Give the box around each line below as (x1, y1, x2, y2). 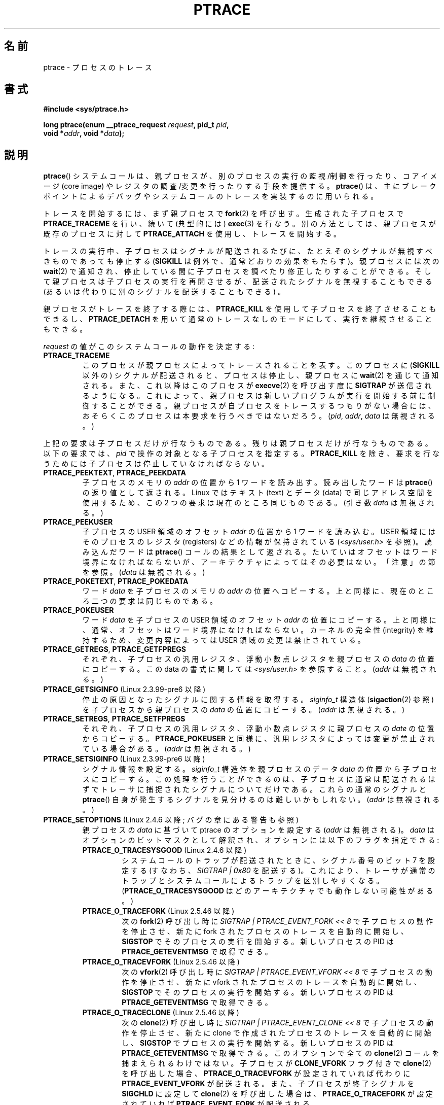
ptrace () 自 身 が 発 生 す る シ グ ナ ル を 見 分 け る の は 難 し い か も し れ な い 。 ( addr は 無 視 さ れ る (82, 795, 440, 804)
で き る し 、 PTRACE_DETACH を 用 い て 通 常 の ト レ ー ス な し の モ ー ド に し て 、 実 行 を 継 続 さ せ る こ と (43, 315, 432, 324)
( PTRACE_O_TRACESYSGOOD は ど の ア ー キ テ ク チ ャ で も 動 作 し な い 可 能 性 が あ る (122, 886, 433, 895)
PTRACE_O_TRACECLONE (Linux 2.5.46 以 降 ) (82, 1008, 239, 1017)
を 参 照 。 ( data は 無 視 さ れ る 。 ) (82, 568, 205, 577)
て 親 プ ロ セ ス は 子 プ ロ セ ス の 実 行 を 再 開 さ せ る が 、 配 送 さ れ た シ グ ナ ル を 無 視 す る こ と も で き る (43, 277, 432, 286)
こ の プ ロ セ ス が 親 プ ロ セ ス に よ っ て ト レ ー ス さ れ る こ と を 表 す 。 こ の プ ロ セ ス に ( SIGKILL (82, 361, 440, 370)
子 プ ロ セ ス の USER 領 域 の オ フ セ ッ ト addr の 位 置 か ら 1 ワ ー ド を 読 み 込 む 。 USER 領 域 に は (82, 527, 435, 536)
